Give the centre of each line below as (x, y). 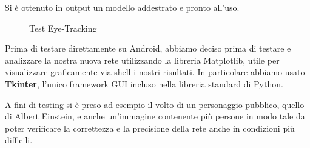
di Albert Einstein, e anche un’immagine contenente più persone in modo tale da (155, 116)
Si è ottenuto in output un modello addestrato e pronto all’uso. (122, 7)
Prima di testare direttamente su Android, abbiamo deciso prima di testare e (148, 48)
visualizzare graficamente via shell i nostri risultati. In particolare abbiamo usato (155, 72)
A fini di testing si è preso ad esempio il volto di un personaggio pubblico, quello (155, 104)
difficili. (19, 140)
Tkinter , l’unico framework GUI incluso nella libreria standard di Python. (144, 83)
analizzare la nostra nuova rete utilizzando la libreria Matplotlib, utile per (142, 60)
